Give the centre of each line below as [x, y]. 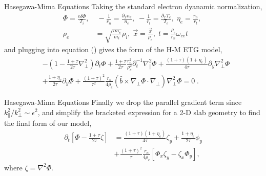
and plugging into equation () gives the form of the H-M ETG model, [113, 49]
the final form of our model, [48, 123]
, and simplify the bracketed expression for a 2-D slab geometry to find [149, 112]
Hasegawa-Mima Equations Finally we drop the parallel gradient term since [123, 102]
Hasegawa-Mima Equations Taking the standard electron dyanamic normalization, [133, 6]
